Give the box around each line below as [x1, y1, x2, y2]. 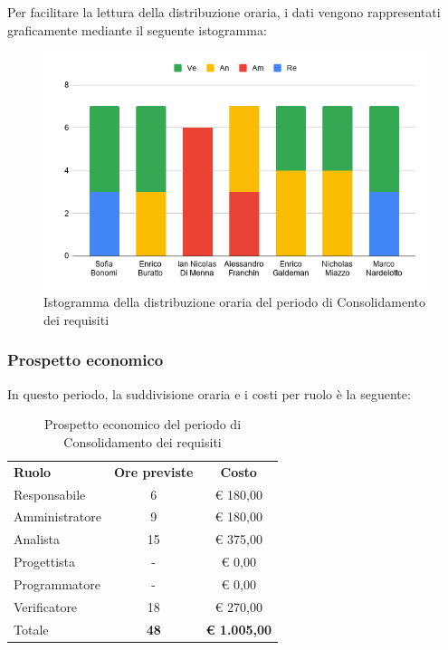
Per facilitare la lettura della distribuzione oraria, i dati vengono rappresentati [7, 3, 441, 21]
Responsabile [14, 484, 86, 503]
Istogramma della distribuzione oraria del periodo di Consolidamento [43, 292, 426, 311]
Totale [14, 619, 49, 638]
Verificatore [14, 597, 78, 616]
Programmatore [14, 574, 100, 593]
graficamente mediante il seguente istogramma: [7, 20, 267, 39]
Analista [14, 530, 61, 549]
